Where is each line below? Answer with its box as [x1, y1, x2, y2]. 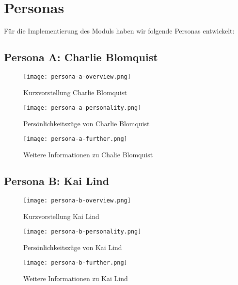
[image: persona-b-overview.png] [23, 197, 131, 204]
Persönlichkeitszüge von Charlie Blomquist [23, 118, 150, 128]
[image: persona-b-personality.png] [23, 228, 142, 235]
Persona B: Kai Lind [4, 173, 110, 188]
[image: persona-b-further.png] [23, 259, 127, 267]
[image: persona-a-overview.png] [23, 73, 131, 80]
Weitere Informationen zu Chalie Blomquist [23, 150, 153, 160]
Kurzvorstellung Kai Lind [23, 211, 99, 221]
